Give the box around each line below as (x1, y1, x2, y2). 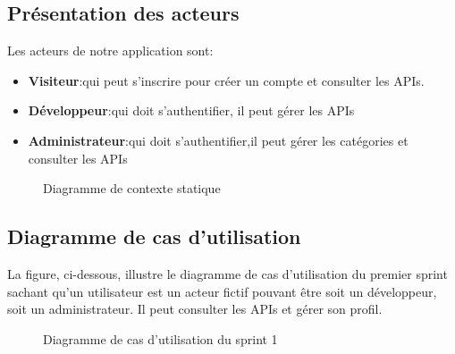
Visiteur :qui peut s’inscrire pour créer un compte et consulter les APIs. (28, 71, 425, 89)
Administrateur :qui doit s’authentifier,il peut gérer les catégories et (28, 131, 409, 149)
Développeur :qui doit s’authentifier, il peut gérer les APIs (28, 101, 355, 120)
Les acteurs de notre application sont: (7, 41, 214, 60)
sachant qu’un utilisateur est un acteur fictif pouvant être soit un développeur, (7, 282, 437, 300)
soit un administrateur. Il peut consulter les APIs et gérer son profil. (7, 299, 383, 318)
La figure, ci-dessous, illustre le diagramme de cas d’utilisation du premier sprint (7, 264, 448, 282)
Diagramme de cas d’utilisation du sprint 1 (43, 329, 278, 348)
